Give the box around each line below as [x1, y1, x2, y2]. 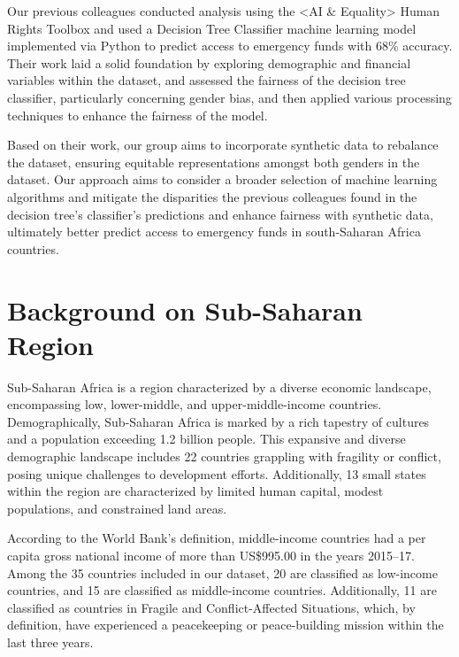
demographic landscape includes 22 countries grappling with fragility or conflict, [7, 447, 441, 465]
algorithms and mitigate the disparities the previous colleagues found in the [7, 187, 417, 205]
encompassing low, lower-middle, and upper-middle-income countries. [7, 395, 382, 414]
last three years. [7, 632, 94, 651]
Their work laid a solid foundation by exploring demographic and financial [7, 53, 411, 72]
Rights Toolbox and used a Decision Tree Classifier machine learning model [7, 19, 417, 37]
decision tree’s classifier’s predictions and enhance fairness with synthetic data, [7, 205, 433, 223]
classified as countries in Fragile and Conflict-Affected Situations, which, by [7, 598, 416, 616]
